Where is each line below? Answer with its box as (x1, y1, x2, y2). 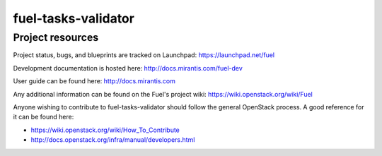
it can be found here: (13, 113, 74, 121)
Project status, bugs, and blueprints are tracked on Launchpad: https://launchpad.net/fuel (13, 51, 275, 59)
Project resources (13, 31, 99, 44)
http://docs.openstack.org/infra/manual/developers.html (30, 136, 195, 144)
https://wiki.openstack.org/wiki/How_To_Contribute (30, 126, 180, 134)
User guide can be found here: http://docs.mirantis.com (13, 77, 176, 85)
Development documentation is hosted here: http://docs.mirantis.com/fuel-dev (13, 64, 243, 72)
